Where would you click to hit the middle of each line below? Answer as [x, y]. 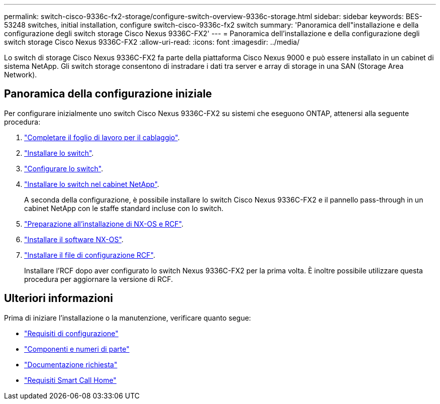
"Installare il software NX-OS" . [74, 239]
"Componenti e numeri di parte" [77, 349]
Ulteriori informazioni [59, 298]
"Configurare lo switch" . [64, 168]
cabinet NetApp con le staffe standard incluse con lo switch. [124, 208]
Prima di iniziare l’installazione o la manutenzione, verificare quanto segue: [128, 318]
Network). [21, 75]
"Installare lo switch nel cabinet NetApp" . [92, 184]
